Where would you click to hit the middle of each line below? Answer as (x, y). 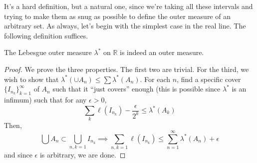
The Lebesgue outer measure (48, 52)
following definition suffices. (46, 35)
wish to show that (31, 79)
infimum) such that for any (45, 99)
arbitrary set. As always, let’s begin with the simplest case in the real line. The (125, 26)
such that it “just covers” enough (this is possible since (136, 89)
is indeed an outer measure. (162, 52)
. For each (155, 79)
